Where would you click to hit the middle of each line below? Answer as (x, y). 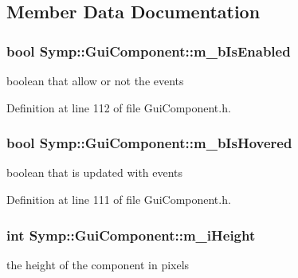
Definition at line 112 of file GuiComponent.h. (119, 107)
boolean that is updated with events (95, 172)
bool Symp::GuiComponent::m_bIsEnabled (149, 51)
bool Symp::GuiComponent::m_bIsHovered (149, 143)
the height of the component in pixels (98, 264)
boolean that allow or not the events (95, 80)
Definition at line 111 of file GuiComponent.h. (119, 199)
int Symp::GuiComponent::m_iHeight (131, 235)
